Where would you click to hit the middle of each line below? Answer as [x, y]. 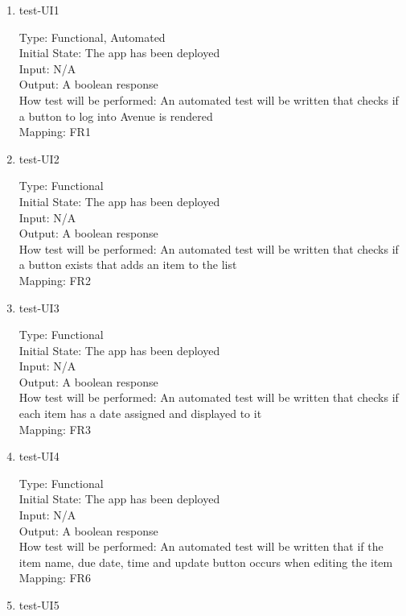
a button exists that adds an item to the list [128, 265]
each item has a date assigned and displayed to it [140, 413]
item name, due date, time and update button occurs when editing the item [206, 562]
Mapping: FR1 [55, 132]
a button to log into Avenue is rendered [116, 116]
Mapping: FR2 [55, 280]
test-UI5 [39, 605]
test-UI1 [39, 10]
